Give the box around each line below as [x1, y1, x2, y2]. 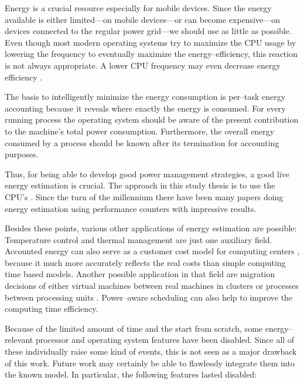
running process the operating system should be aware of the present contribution [5, 113, 299, 126]
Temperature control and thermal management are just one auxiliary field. [5, 233, 272, 245]
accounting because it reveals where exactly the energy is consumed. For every [5, 102, 286, 114]
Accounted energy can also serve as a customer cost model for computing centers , [5, 245, 300, 257]
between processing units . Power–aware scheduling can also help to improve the [5, 291, 293, 303]
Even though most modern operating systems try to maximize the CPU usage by [5, 36, 296, 48]
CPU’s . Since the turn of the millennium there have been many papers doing [5, 190, 283, 203]
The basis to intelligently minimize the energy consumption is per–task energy [5, 90, 286, 103]
